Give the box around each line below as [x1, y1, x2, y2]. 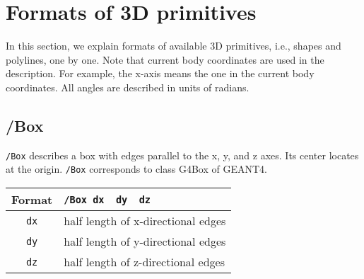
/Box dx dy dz [64, 193, 151, 205]
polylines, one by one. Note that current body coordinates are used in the [6, 52, 324, 67]
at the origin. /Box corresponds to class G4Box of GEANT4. [6, 161, 267, 176]
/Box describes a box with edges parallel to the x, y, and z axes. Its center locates [6, 147, 359, 162]
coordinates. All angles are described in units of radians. [6, 79, 249, 94]
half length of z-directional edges [64, 254, 225, 271]
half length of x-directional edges [64, 212, 226, 229]
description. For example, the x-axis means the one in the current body [6, 66, 315, 81]
